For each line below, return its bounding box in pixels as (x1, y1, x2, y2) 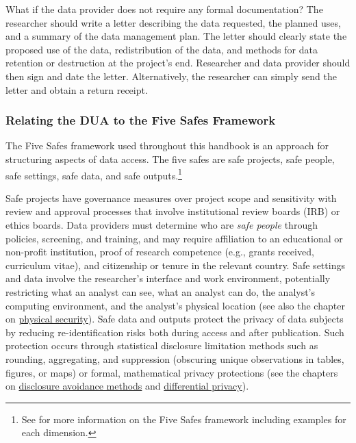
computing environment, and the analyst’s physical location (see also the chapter (5, 298, 345, 312)
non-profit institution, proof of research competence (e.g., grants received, (5, 244, 314, 259)
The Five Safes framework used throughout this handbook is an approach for (5, 138, 329, 153)
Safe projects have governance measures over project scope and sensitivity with (5, 190, 337, 205)
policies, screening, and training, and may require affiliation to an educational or (5, 231, 343, 245)
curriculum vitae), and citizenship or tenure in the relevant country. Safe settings (5, 257, 345, 272)
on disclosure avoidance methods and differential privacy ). (5, 379, 249, 393)
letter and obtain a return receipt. (5, 82, 148, 97)
